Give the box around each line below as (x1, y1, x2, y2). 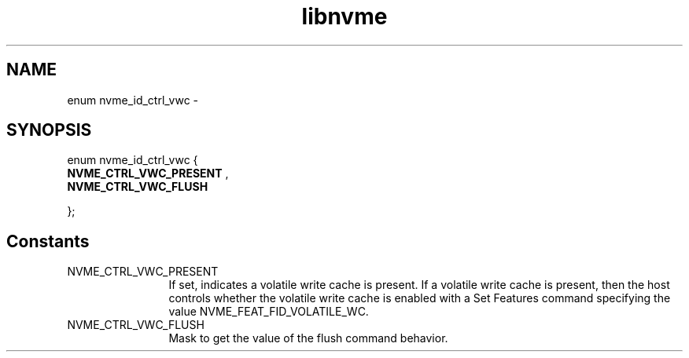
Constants (6, 231, 90, 251)
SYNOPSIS (6, 120, 92, 141)
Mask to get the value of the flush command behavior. (168, 331, 448, 345)
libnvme (301, 3, 388, 30)
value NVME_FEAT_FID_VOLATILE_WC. (168, 305, 369, 319)
